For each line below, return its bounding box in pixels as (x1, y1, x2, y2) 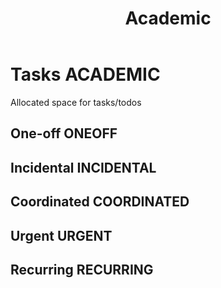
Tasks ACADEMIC (10, 63, 161, 86)
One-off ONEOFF (10, 125, 118, 142)
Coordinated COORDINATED (10, 193, 190, 211)
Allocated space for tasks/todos (10, 96, 142, 108)
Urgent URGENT (10, 227, 113, 244)
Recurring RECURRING (10, 261, 154, 278)
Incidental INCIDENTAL (10, 159, 157, 176)
